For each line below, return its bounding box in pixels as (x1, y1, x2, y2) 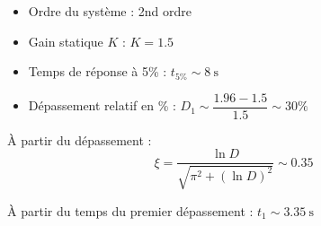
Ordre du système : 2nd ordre (28, 2, 192, 20)
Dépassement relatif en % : (28, 96, 176, 115)
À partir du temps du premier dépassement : (7, 201, 254, 220)
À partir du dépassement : (7, 130, 152, 149)
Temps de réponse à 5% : (28, 62, 167, 81)
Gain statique (28, 31, 103, 50)
